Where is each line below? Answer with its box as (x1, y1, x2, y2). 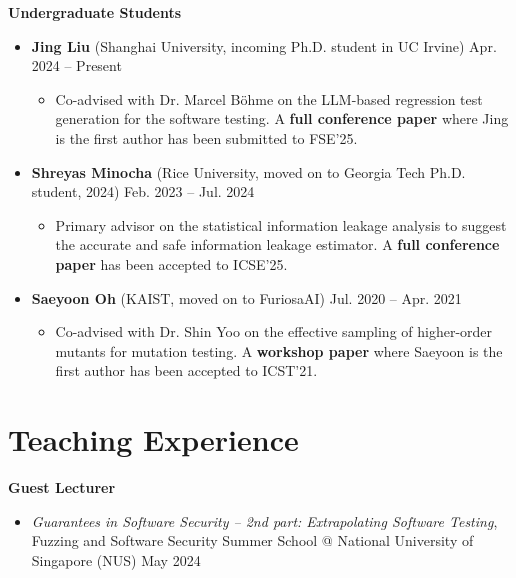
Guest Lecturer (8, 477, 116, 498)
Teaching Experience (8, 419, 299, 460)
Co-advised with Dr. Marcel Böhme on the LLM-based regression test (55, 88, 483, 109)
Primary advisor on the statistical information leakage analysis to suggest (55, 214, 507, 235)
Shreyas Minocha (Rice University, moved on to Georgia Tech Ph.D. (31, 161, 466, 182)
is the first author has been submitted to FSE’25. (55, 127, 358, 148)
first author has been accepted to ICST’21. (55, 360, 318, 381)
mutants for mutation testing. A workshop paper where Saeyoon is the (55, 340, 503, 361)
